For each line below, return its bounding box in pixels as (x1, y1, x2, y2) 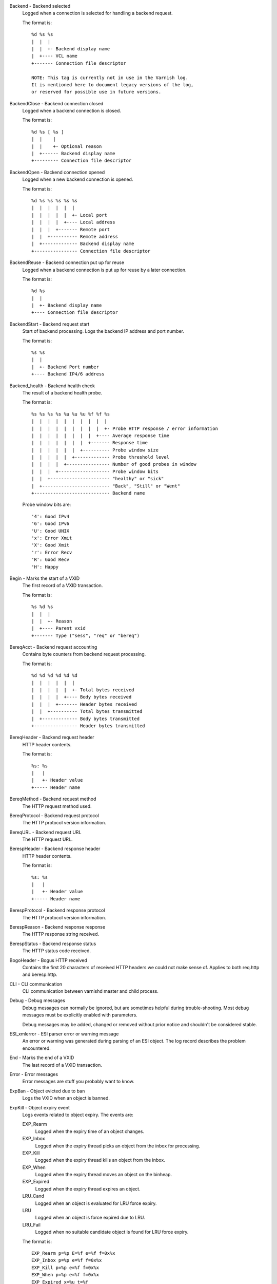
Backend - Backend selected (9, 3, 71, 9)
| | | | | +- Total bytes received (31, 687, 134, 693)
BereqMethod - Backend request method (9, 796, 96, 802)
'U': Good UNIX (31, 528, 70, 534)
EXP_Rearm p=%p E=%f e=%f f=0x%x (31, 1250, 115, 1256)
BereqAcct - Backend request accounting (9, 644, 97, 650)
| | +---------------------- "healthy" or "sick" (31, 476, 164, 482)
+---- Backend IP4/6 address (31, 371, 105, 377)
